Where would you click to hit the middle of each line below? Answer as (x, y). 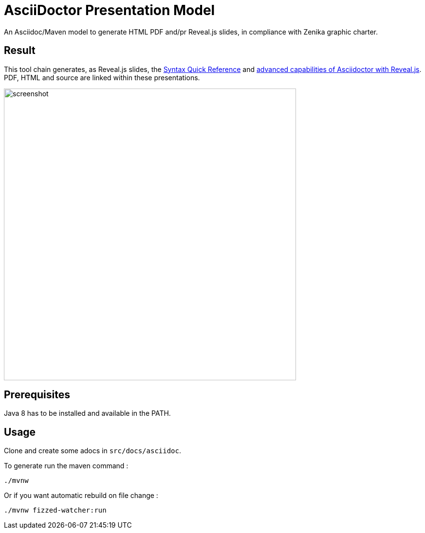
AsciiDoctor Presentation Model (110, 10)
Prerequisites (37, 395)
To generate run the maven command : (66, 466)
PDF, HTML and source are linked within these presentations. (102, 77)
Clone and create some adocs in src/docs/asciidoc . (93, 451)
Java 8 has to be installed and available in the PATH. (87, 413)
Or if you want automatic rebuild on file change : (81, 496)
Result (20, 51)
